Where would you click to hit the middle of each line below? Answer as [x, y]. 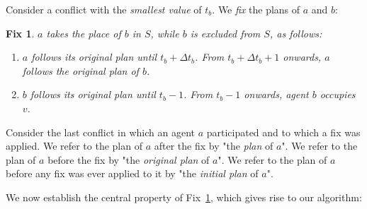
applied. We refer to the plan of [74, 146]
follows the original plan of [80, 70]
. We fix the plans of [256, 9]
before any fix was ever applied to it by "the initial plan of [132, 173]
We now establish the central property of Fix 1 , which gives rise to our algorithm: [184, 197]
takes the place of [84, 33]
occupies [338, 94]
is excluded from [225, 33]
